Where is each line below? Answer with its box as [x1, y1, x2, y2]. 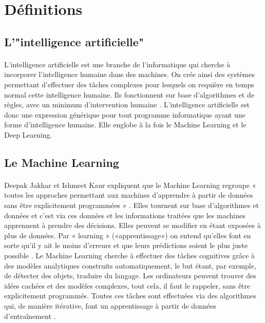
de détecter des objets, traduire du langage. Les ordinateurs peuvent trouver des [4, 270, 256, 281]
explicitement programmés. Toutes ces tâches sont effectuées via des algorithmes [4, 290, 257, 301]
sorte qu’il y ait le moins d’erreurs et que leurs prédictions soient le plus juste [4, 240, 248, 251]
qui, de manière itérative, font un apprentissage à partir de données [4, 300, 216, 311]
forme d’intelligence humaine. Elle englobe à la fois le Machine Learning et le [4, 119, 247, 130]
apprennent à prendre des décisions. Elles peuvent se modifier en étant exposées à [4, 220, 261, 231]
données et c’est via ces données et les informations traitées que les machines [4, 210, 245, 220]
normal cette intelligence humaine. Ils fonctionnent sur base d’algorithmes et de [4, 89, 254, 100]
